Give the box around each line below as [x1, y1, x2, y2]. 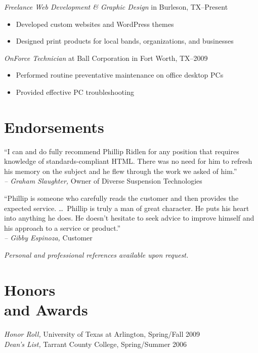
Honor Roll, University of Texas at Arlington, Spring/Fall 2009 [4, 328, 200, 339]
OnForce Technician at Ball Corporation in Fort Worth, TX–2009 [4, 52, 208, 63]
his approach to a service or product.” [4, 222, 121, 233]
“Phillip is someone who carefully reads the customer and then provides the [4, 193, 239, 203]
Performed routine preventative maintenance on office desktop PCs [16, 69, 224, 80]
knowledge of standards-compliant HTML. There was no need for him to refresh [4, 156, 252, 166]
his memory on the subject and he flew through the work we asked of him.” [4, 165, 237, 176]
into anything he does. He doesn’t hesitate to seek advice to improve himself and [4, 213, 254, 223]
